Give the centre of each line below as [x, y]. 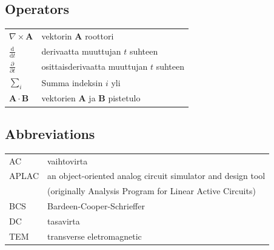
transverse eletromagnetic [95, 236]
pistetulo [124, 98]
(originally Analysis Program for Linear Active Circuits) [152, 191]
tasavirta [64, 221]
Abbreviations [50, 133]
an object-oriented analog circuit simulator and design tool [156, 176]
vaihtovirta [68, 160]
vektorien [58, 98]
